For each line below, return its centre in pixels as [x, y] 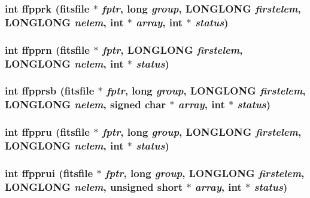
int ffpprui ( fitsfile [49, 173]
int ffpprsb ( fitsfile [50, 91]
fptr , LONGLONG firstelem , [172, 49]
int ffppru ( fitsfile [47, 132]
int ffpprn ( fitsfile [47, 49]
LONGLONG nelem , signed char [86, 104]
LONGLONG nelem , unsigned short [94, 186]
